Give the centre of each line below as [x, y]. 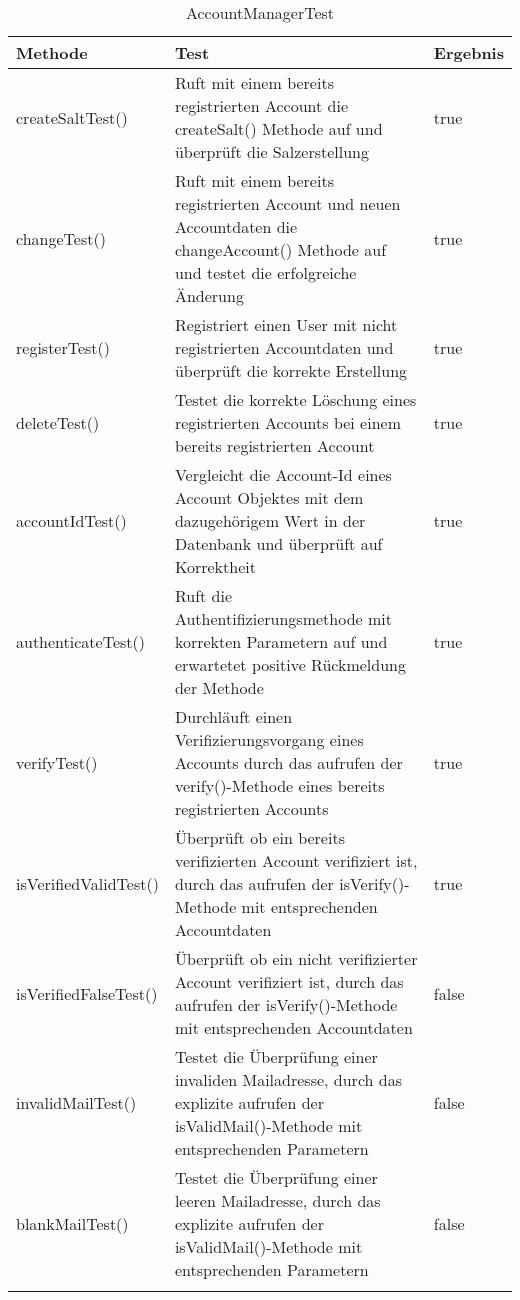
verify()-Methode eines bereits [279, 785]
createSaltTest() [72, 117]
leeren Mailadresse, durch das [277, 1200]
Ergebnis [468, 52]
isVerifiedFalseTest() [87, 993]
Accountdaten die [236, 226]
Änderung [209, 295]
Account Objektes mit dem [269, 497]
